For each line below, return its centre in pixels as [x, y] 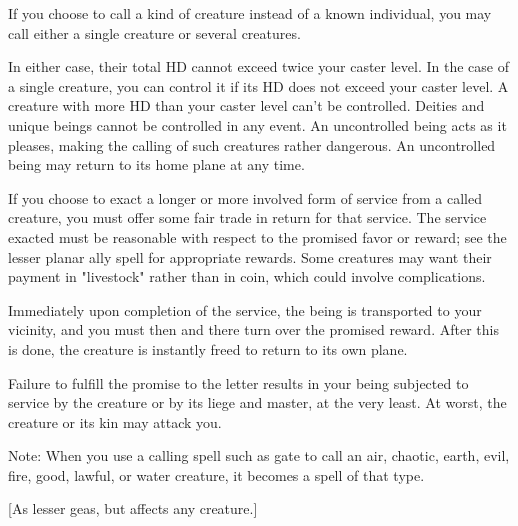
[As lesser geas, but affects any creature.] [133, 508]
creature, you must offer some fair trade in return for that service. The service [247, 217]
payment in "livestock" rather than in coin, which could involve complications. [247, 276]
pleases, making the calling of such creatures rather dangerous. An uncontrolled [252, 144]
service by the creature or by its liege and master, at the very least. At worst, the [257, 402]
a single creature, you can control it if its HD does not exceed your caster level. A [258, 85]
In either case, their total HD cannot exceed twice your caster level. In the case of [258, 66]
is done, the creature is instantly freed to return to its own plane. [208, 348]
